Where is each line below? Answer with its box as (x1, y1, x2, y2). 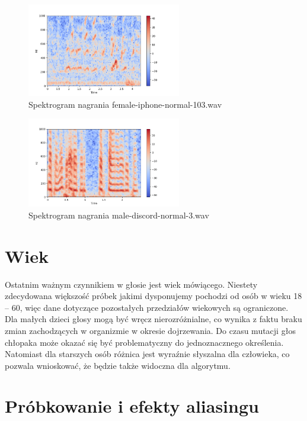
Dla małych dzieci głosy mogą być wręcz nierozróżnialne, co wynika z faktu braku (5, 313, 302, 325)
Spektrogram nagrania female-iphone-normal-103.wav (28, 98, 222, 110)
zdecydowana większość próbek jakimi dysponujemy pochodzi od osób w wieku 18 (5, 290, 302, 302)
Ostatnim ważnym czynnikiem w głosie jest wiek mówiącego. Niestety (5, 278, 258, 290)
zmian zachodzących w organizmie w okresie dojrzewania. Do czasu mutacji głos (5, 324, 296, 336)
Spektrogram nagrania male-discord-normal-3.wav (28, 208, 209, 221)
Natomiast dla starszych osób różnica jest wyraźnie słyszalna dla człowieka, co (5, 348, 290, 360)
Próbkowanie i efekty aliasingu (5, 394, 259, 418)
